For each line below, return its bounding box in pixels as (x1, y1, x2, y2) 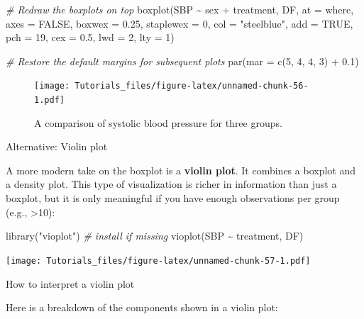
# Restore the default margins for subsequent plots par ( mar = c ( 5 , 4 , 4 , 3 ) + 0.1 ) (6, 53, 359, 68)
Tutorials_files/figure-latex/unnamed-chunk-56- (75, 81, 309, 91)
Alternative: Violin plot (6, 139, 108, 154)
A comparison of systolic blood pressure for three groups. (34, 115, 282, 130)
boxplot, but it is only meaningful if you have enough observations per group (6, 191, 340, 206)
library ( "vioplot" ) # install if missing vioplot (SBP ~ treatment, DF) (6, 228, 304, 243)
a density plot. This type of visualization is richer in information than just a (6, 177, 337, 191)
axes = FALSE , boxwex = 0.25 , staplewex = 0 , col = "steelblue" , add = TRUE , (6, 16, 353, 30)
